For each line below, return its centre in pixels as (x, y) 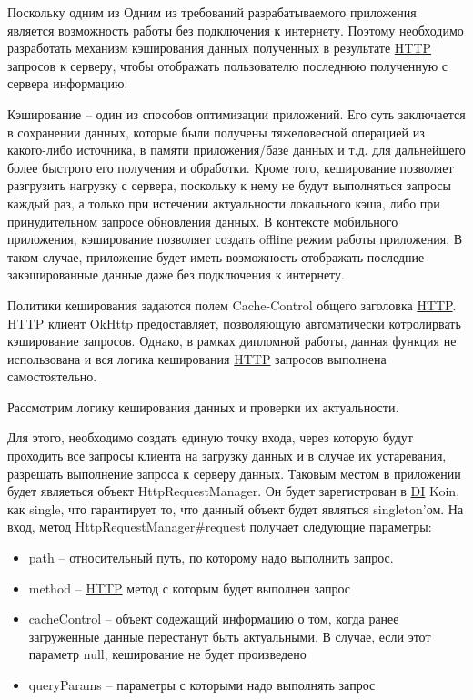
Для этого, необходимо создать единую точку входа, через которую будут (210, 437)
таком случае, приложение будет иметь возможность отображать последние (216, 256)
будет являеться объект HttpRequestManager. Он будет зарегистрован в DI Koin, (234, 491)
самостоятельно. (52, 376)
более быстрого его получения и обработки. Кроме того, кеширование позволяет (231, 167)
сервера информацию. (68, 83)
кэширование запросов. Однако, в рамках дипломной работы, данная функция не (232, 341)
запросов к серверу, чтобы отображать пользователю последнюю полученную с (227, 65)
